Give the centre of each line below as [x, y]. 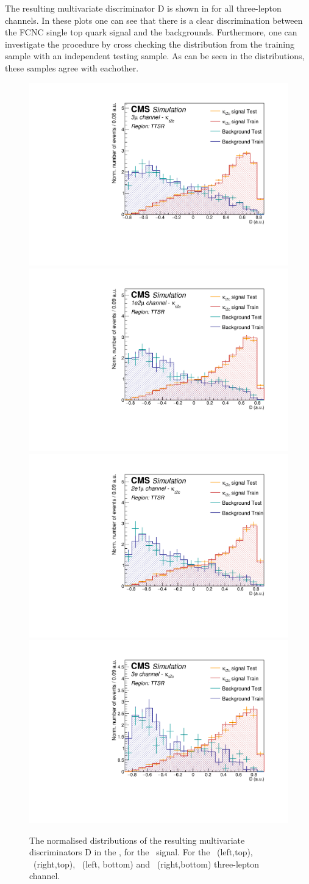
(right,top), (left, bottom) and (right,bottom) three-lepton [146, 864]
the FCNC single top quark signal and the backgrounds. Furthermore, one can [151, 32]
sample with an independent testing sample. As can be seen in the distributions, [155, 56]
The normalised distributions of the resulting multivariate [137, 840]
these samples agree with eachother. [72, 67]
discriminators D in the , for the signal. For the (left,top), [141, 852]
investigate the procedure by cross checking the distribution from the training [150, 44]
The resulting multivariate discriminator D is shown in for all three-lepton [143, 8]
